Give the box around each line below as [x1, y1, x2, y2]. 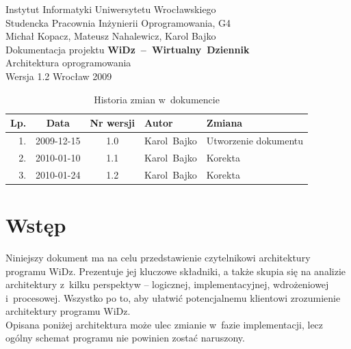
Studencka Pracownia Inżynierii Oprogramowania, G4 [5, 15, 231, 29]
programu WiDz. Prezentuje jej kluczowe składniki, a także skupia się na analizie [5, 263, 346, 278]
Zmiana [206, 116, 243, 130]
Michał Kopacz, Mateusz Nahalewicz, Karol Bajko [5, 29, 216, 43]
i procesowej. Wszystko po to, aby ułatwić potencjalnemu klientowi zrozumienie [5, 290, 341, 305]
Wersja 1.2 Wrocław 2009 [5, 68, 112, 83]
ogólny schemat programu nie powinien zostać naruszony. [5, 331, 245, 345]
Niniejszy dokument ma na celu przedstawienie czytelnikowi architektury [5, 250, 311, 264]
